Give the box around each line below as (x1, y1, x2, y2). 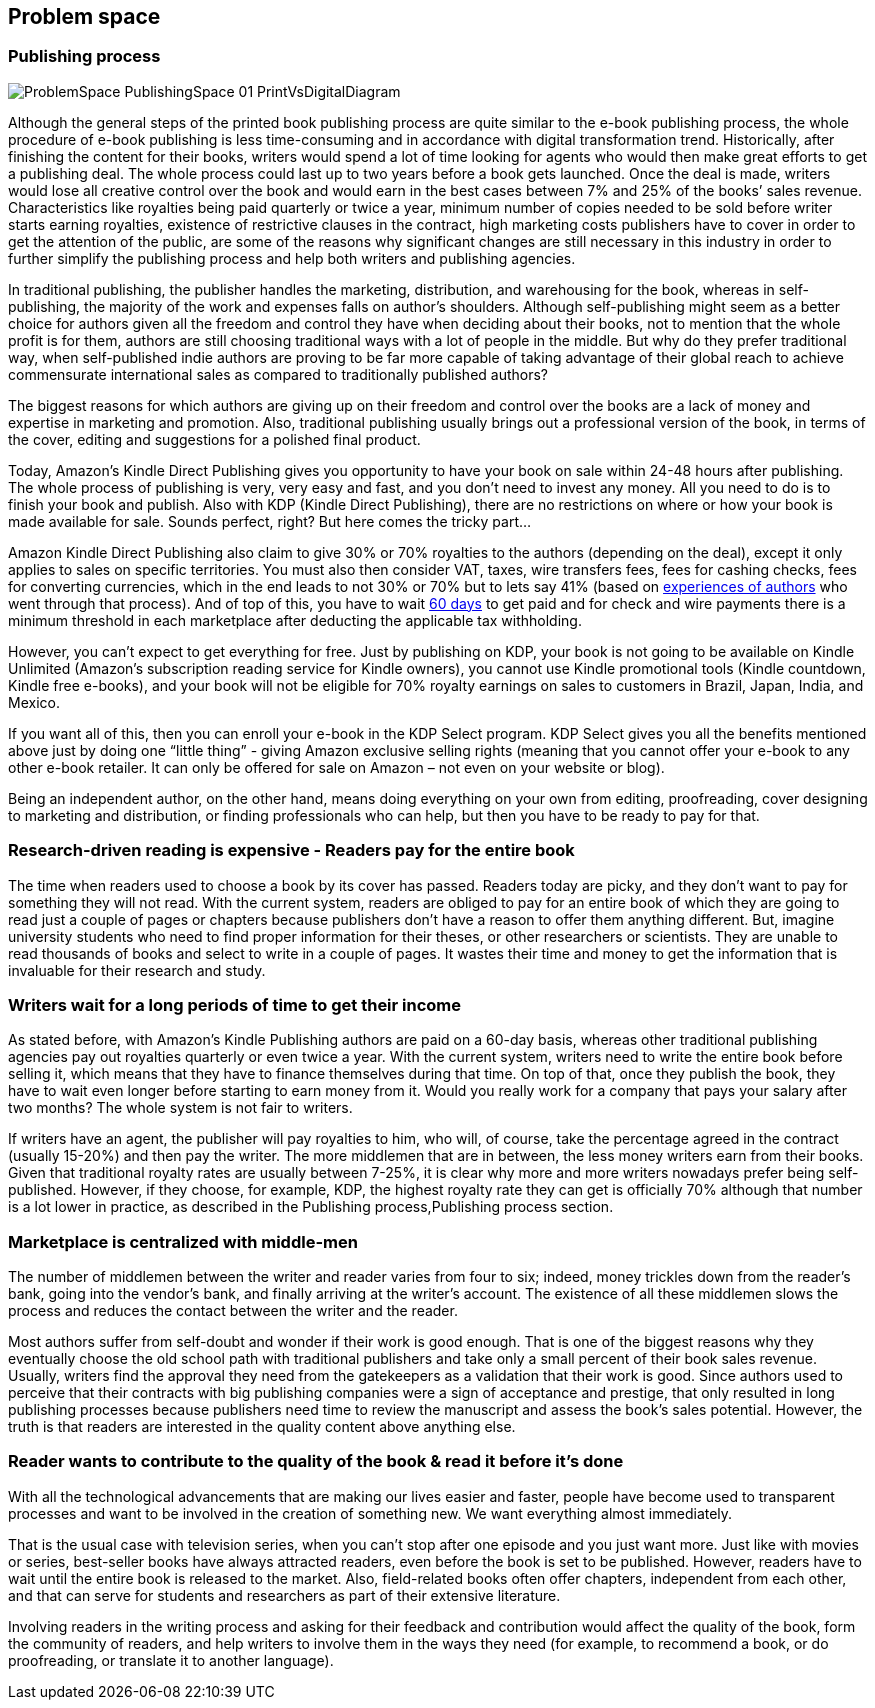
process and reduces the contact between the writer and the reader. (8, 1302, 458, 1320)
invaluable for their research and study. (8, 961, 266, 979)
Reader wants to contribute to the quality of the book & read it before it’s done (8, 1451, 624, 1472)
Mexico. (8, 693, 60, 711)
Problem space (8, 4, 161, 29)
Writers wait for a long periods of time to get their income (8, 994, 462, 1015)
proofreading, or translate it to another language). (8, 1651, 334, 1669)
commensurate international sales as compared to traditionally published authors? (8, 365, 549, 383)
